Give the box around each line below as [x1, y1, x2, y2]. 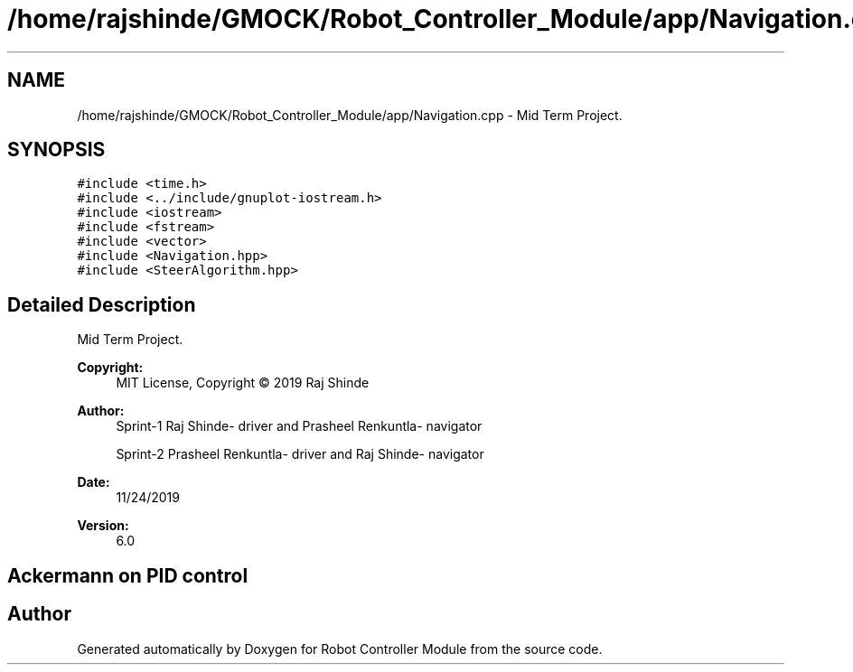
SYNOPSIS [7, 138, 106, 162]
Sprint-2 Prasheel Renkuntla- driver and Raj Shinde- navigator [116, 446, 484, 462]
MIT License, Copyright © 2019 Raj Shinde [116, 375, 370, 391]
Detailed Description [7, 293, 196, 316]
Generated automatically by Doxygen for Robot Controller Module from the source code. [77, 640, 603, 657]
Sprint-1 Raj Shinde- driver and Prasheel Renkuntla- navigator [116, 418, 483, 434]
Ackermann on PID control [7, 564, 248, 587]
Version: [77, 518, 129, 534]
